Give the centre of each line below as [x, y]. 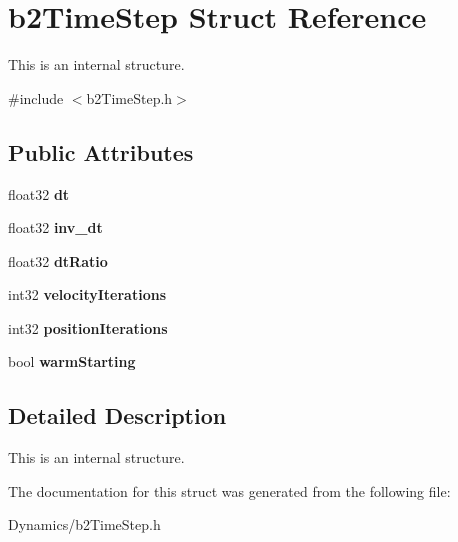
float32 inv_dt [55, 227]
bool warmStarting [72, 361]
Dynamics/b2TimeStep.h [84, 524]
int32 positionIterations [88, 327]
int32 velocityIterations [87, 294]
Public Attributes [101, 151]
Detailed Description [117, 415]
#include [36, 97]
